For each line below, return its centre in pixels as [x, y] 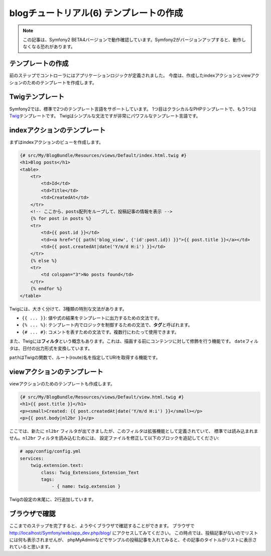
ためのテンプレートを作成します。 [62, 82]
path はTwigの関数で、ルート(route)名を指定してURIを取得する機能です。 [85, 357]
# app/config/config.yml [50, 451]
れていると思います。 [31, 547]
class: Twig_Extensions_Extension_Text [90, 472]
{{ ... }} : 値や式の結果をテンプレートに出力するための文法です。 [92, 318]
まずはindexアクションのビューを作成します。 [56, 142]
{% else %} [44, 260]
